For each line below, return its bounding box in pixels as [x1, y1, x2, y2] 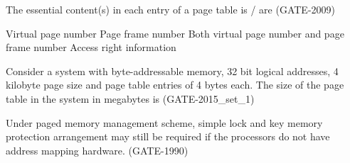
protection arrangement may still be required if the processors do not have [6, 129, 330, 144]
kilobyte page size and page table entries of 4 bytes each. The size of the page [6, 77, 344, 92]
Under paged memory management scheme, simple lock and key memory [6, 115, 323, 130]
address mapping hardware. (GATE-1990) [6, 142, 189, 157]
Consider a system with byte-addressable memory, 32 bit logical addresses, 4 [6, 63, 339, 78]
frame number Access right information [6, 40, 176, 55]
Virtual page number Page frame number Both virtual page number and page [6, 26, 344, 40]
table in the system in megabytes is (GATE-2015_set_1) [6, 91, 255, 106]
